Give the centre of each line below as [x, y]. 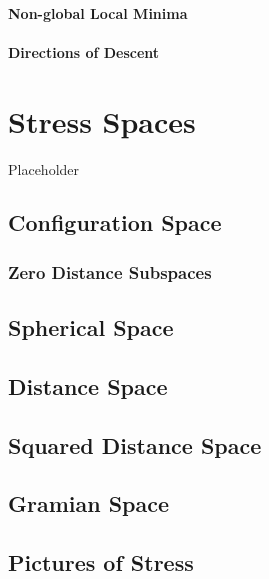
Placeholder [44, 168]
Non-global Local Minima [98, 12]
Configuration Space [115, 222]
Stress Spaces [102, 120]
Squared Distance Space [135, 444]
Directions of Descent [84, 51]
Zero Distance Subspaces [110, 271]
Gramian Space [89, 503]
